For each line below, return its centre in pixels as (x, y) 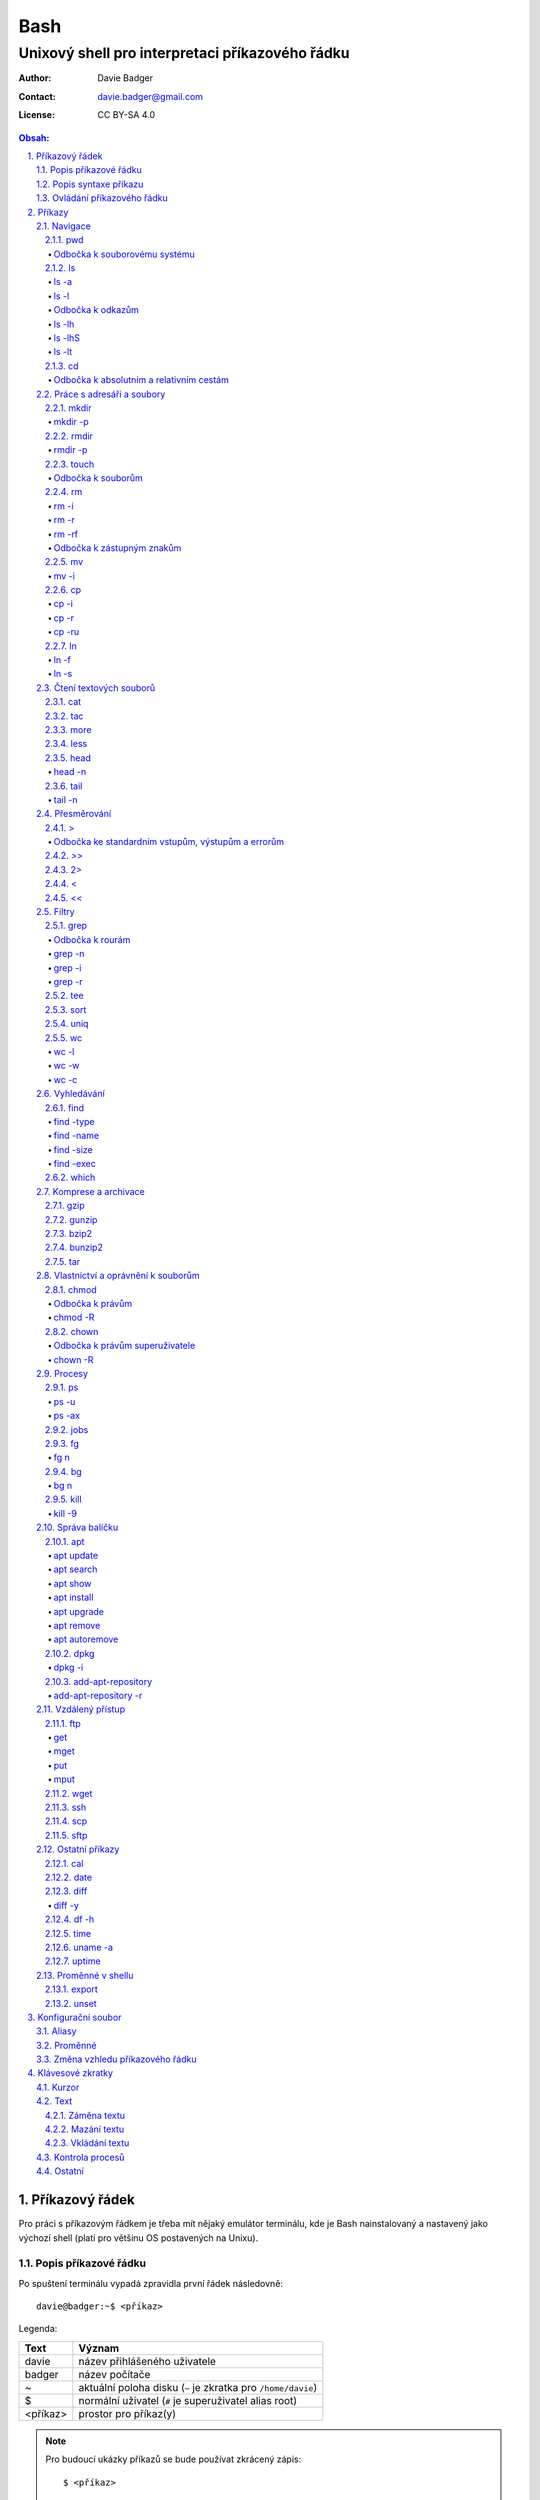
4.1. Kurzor (58, 2087)
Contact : (37, 96)
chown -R (73, 1359)
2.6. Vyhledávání (70, 1094)
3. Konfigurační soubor (74, 2017)
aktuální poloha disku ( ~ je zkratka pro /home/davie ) (198, 2387)
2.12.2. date (69, 1877)
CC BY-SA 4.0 (126, 115)
